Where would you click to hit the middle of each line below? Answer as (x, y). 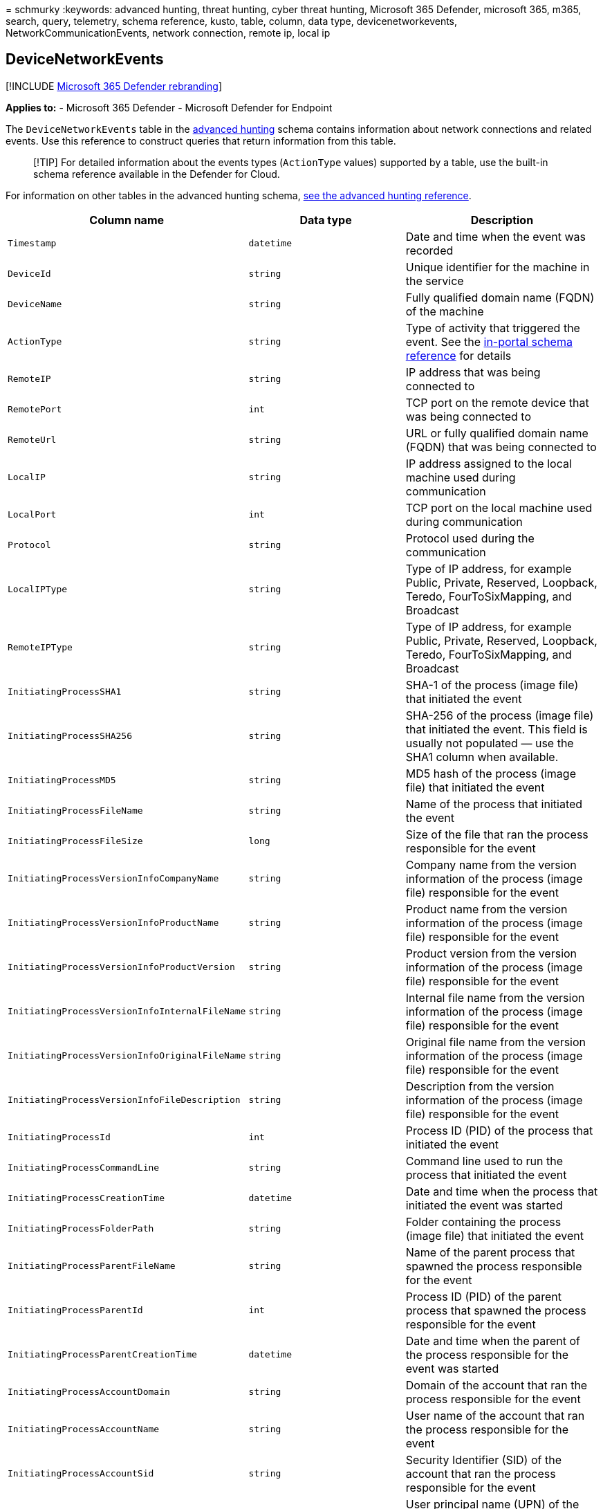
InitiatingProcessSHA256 (70, 736)
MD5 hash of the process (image (491, 773)
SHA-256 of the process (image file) (500, 715)
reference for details (458, 355)
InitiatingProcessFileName (75, 811)
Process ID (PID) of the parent (484, 1296)
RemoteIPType (40, 648)
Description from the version (480, 1086)
